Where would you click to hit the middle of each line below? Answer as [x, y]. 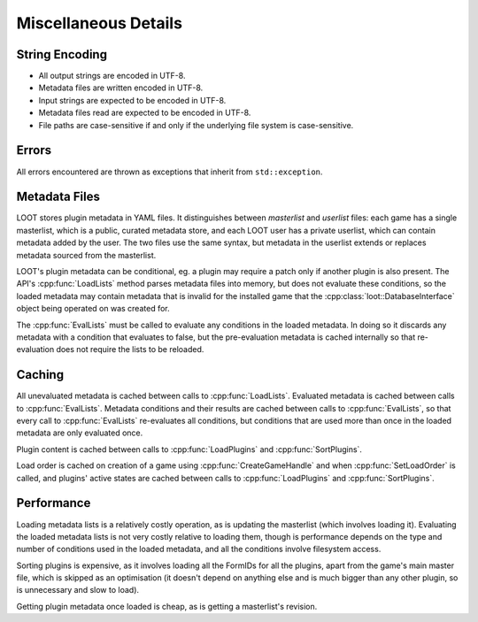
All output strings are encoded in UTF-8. [112, 76]
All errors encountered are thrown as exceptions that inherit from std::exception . [170, 172]
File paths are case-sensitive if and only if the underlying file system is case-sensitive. [196, 125]
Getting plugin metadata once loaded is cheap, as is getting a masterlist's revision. [167, 606]
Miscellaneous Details [100, 23]
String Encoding [62, 54]
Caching [40, 375]
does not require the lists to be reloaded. [130, 349]
